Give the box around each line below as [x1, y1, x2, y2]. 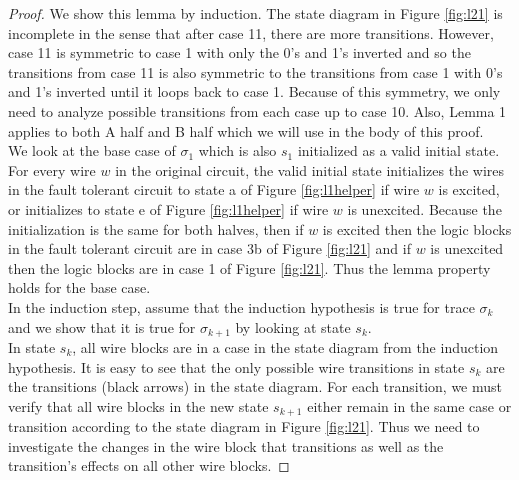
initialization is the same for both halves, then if [8, 218, 304, 239]
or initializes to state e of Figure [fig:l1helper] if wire [8, 198, 329, 219]
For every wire [8, 159, 96, 180]
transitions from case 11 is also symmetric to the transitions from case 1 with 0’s [8, 61, 503, 82]
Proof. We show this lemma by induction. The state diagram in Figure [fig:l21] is [8, 3, 503, 23]
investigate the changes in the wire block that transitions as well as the [8, 435, 444, 456]
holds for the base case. [8, 277, 151, 298]
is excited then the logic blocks [322, 218, 512, 239]
